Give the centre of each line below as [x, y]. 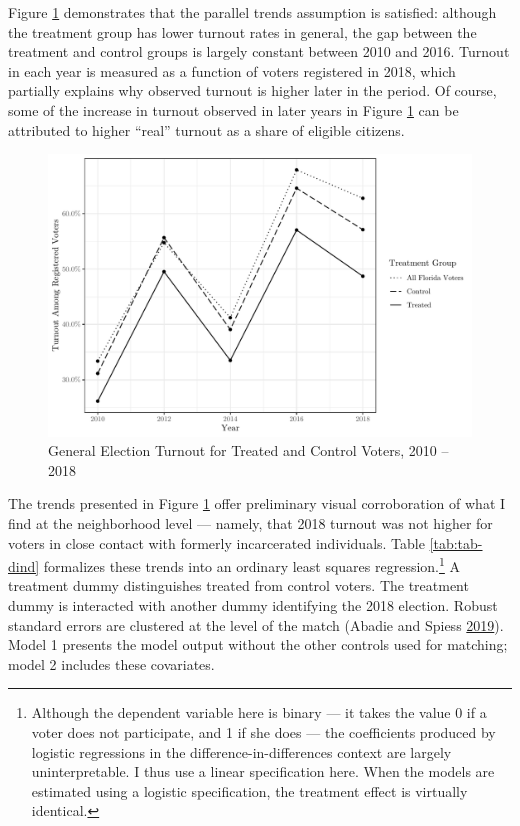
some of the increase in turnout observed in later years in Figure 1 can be [233, 109]
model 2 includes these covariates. [111, 663]
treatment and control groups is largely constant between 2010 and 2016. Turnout [259, 51]
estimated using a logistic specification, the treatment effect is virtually [249, 790]
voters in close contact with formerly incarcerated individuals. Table [216, 542]
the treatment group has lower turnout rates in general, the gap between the [242, 31]
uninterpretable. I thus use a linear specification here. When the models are [263, 771]
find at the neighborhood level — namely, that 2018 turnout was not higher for [250, 522]
